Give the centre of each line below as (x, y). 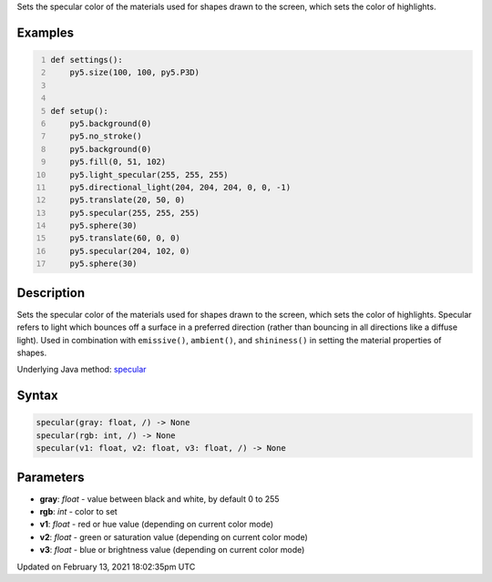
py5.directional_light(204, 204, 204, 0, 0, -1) (180, 187)
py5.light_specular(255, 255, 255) (149, 174)
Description (51, 293)
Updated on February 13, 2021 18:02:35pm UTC (106, 567)
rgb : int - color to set (78, 511)
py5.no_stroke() (106, 136)
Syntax (37, 396)
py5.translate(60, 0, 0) (125, 238)
